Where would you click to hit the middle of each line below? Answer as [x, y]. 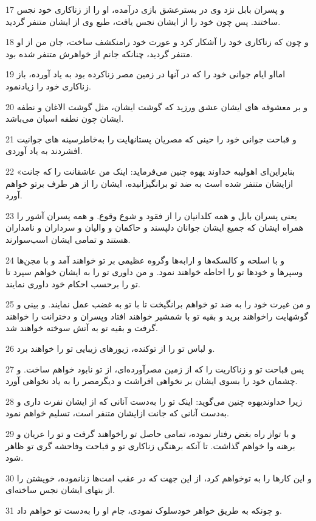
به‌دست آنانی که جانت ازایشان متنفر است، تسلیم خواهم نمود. [117, 413]
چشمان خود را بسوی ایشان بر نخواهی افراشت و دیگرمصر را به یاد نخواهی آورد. [152, 381]
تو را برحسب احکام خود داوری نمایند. [73, 283]
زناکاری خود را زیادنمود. [48, 86]
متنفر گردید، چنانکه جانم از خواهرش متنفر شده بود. [99, 53]
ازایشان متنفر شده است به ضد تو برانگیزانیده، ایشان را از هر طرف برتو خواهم [149, 183]
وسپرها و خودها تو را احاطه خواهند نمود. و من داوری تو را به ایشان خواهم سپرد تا [154, 272]
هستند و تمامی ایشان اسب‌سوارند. [68, 239]
